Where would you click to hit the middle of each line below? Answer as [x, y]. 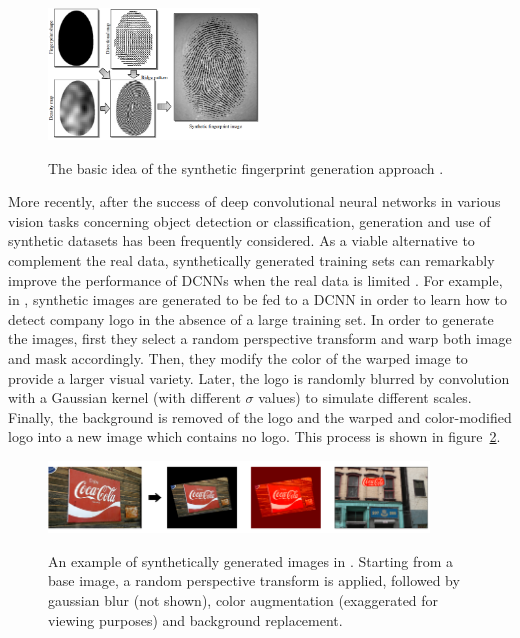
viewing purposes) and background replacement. [195, 619]
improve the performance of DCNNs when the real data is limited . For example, [255, 279]
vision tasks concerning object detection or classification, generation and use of [249, 220]
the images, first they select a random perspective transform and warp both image [260, 338]
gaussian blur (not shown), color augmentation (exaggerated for [243, 600]
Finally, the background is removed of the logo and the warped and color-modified [260, 416]
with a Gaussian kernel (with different [124, 397]
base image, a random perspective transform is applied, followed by [254, 580]
